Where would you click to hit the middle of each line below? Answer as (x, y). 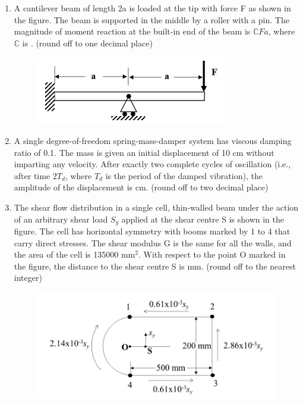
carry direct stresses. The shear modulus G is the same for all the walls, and (153, 242)
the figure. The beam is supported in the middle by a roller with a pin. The (151, 19)
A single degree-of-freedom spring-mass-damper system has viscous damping (153, 140)
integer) (28, 278)
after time (32, 175)
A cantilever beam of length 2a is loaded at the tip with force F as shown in (152, 8)
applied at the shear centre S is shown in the (203, 219)
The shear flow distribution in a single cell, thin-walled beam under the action (156, 207)
